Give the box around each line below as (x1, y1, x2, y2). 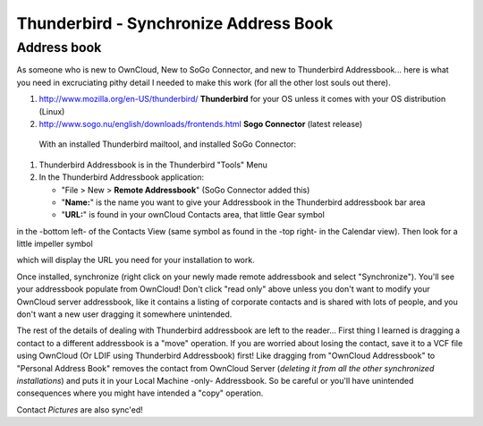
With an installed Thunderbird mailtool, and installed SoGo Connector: (38, 139, 297, 149)
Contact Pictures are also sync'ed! (16, 404, 143, 415)
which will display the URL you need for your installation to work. (16, 255, 255, 266)
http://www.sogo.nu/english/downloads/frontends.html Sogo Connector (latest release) (38, 118, 363, 129)
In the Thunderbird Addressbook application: (38, 172, 205, 183)
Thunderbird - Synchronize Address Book (16, 13, 334, 33)
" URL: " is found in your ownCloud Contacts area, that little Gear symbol (61, 209, 326, 220)
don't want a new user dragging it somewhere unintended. (16, 309, 233, 319)
